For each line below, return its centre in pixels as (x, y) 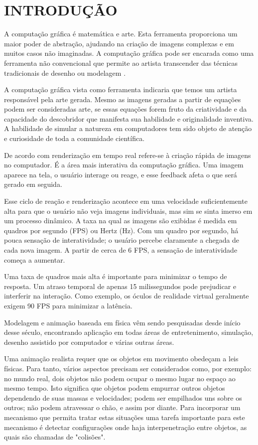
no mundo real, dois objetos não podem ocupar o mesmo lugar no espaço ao (120, 378)
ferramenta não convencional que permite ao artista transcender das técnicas (121, 63)
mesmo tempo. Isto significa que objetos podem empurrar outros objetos (115, 388)
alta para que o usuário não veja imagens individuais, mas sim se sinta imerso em (128, 211)
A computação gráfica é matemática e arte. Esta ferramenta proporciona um (121, 34)
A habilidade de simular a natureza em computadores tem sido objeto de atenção (128, 128)
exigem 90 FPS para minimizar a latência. (68, 305)
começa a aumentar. (35, 259)
